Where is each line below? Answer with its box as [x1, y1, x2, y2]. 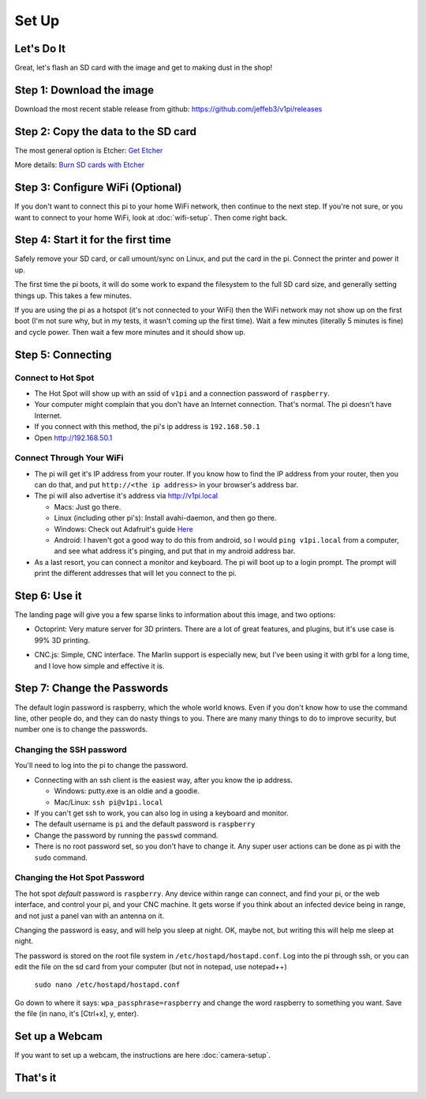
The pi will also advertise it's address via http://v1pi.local [34, 491, 219, 501]
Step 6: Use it [14, 589, 82, 602]
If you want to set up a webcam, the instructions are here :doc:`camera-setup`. [14, 1051, 271, 1060]
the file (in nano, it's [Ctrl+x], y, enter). [14, 1009, 140, 1018]
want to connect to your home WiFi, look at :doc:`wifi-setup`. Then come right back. [14, 213, 288, 222]
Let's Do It [14, 42, 66, 55]
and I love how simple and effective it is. [34, 661, 165, 671]
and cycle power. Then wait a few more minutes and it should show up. [14, 327, 246, 337]
